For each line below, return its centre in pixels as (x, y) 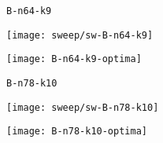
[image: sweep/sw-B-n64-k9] (80, 35)
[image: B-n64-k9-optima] (74, 59)
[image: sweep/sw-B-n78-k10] (83, 107)
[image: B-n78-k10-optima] (77, 132)
